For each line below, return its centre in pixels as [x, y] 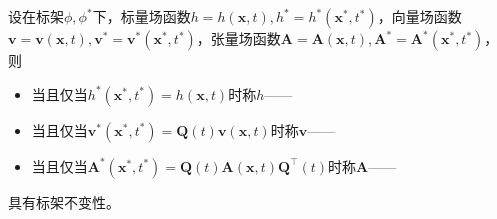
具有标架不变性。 [64, 201]
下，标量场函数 [141, 16]
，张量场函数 [238, 38]
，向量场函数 [419, 16]
